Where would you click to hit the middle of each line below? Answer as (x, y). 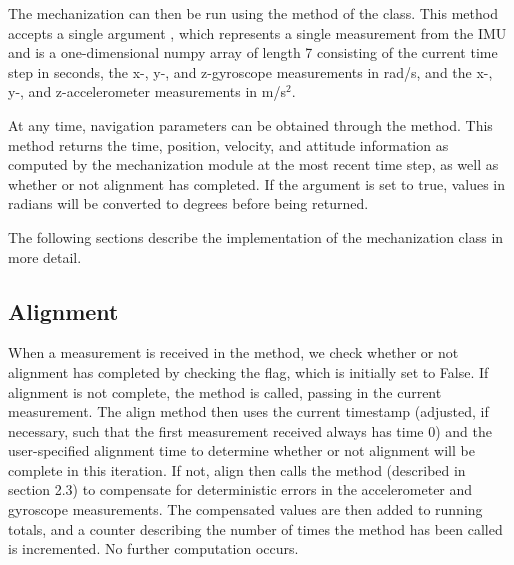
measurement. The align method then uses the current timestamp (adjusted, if (248, 411)
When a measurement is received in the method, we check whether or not (233, 352)
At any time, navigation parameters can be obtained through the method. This (250, 124)
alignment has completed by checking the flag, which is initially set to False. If (248, 371)
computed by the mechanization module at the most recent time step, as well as (253, 164)
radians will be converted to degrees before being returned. (188, 203)
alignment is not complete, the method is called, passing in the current (225, 391)
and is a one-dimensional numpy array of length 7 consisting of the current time (253, 52)
